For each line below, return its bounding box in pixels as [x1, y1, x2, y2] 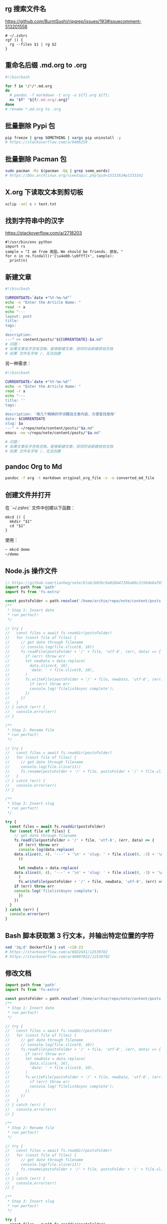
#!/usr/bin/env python [5, 240, 52, 245]
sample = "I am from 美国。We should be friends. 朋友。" [5, 249, 123, 254]
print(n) [9, 258, 28, 263]
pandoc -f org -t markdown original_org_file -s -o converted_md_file [5, 476, 155, 481]
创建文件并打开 [5, 490, 51, 499]
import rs [5, 244, 26, 249]
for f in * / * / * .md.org [5, 84, 52, 89]
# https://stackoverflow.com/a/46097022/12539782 [5, 954, 110, 959]
